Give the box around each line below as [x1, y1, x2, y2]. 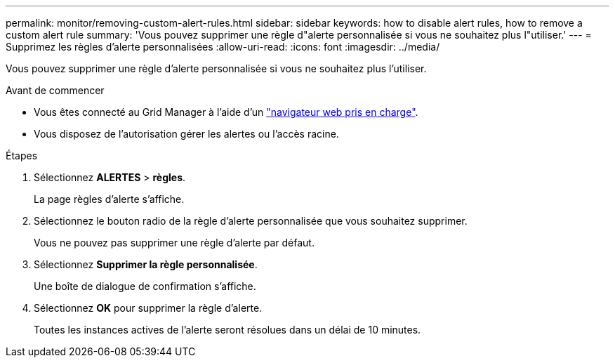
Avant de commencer [6, 84, 105, 96]
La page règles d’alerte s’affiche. [34, 193, 185, 205]
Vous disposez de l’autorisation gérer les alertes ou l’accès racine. [34, 128, 339, 140]
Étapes [6, 150, 38, 161]
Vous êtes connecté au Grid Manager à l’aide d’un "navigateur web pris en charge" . [34, 106, 418, 118]
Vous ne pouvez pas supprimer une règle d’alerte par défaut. [34, 237, 315, 249]
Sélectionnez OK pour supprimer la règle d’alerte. [34, 302, 263, 314]
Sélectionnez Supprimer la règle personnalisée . [34, 258, 258, 270]
